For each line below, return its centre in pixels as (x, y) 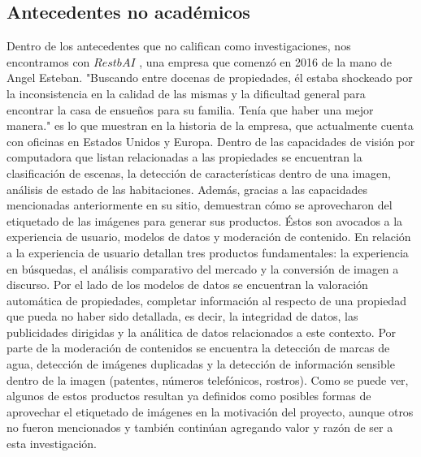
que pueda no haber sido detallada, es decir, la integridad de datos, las (182, 316)
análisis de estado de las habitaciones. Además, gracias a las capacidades (187, 189)
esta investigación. (52, 444)
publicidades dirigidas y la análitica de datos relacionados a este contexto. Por (202, 332)
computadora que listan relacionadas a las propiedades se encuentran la (184, 157)
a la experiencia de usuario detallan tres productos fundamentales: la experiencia (208, 252)
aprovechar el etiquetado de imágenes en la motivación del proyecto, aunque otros (210, 411)
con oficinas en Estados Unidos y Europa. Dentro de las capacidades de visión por (211, 141)
